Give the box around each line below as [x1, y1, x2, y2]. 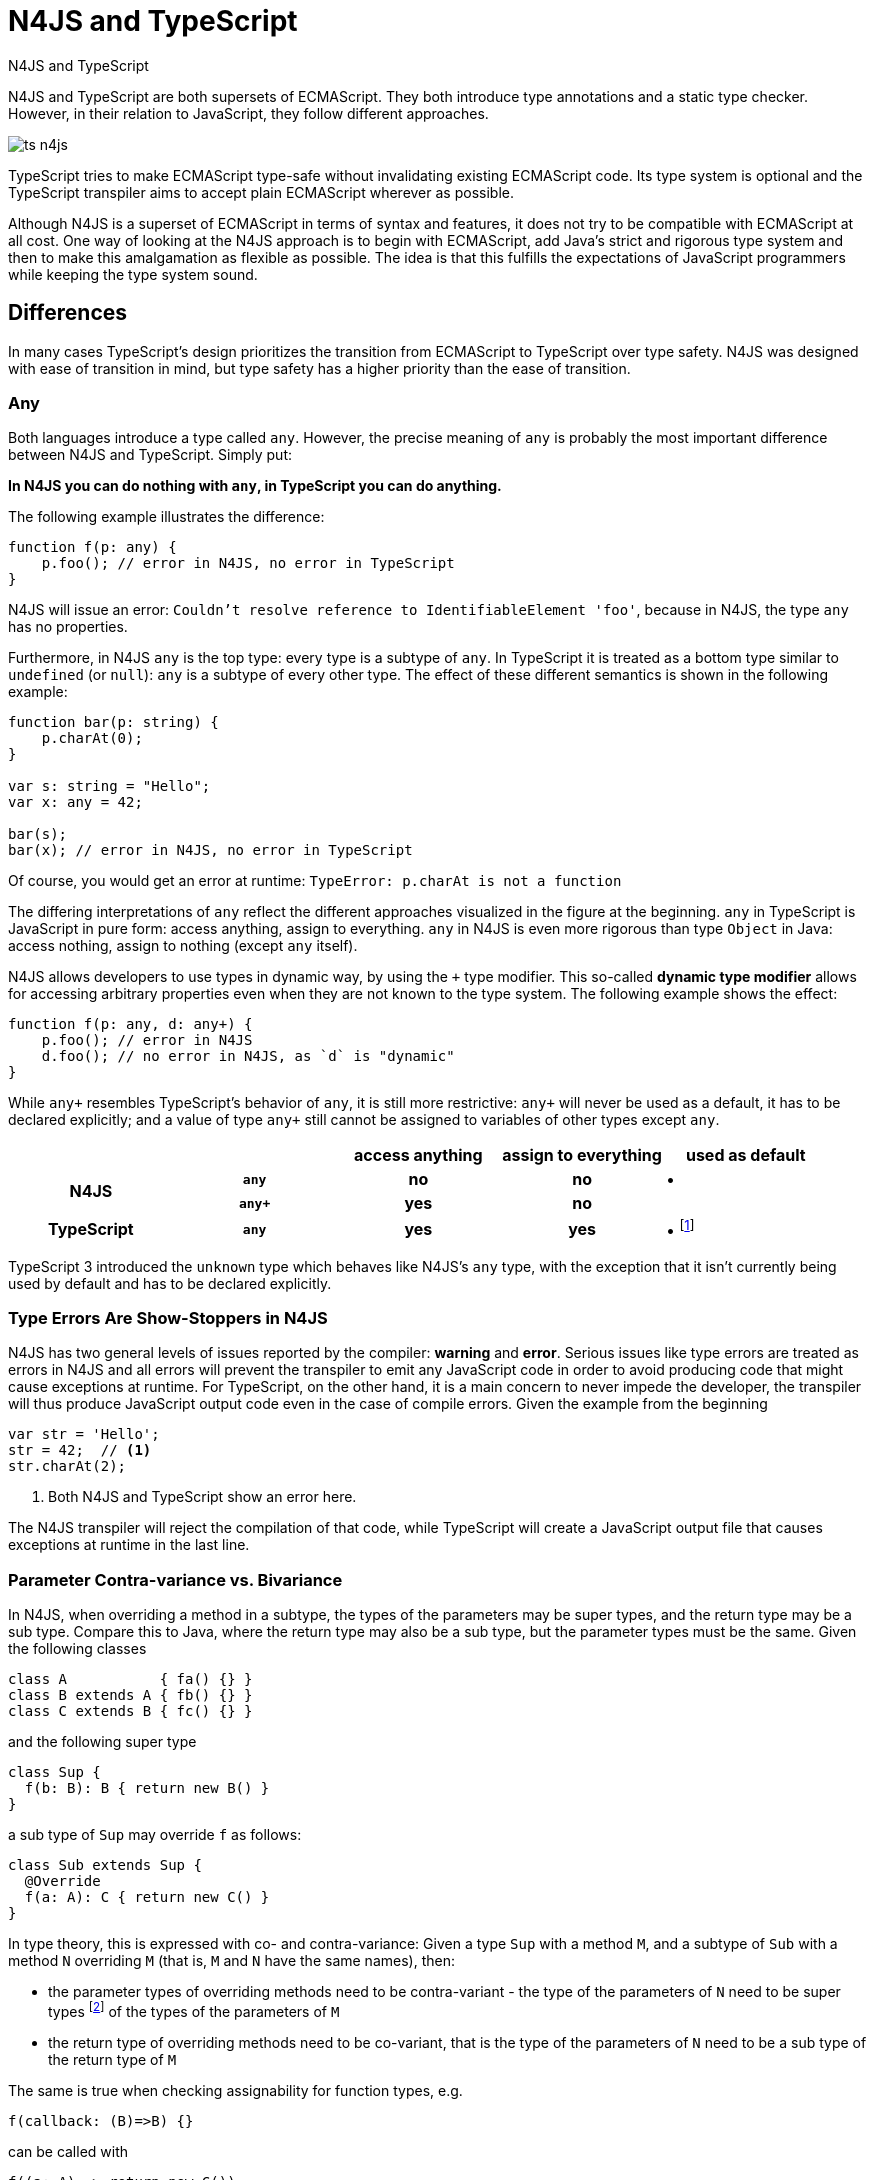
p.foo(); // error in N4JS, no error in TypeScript [41, 555, 455, 572]
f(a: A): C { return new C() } [24, 1889, 270, 1906]
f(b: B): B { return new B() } [24, 1780, 270, 1797]
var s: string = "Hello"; [8, 778, 211, 795]
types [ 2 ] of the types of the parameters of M [48, 2000, 340, 2020]
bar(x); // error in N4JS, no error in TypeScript [8, 842, 413, 859]
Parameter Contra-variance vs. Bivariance [8, 1569, 343, 1590]
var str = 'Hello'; [8, 1426, 160, 1443]
